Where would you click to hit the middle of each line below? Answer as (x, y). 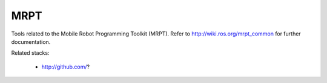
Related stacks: (30, 53)
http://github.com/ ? (66, 67)
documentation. (31, 41)
